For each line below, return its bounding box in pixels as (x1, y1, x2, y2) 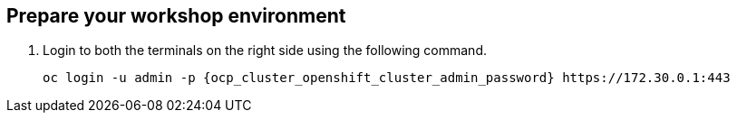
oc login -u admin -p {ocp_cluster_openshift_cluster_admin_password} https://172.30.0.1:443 (43, 70, 731, 86)
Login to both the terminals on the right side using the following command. (43, 42, 487, 59)
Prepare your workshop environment (6, 5, 346, 27)
